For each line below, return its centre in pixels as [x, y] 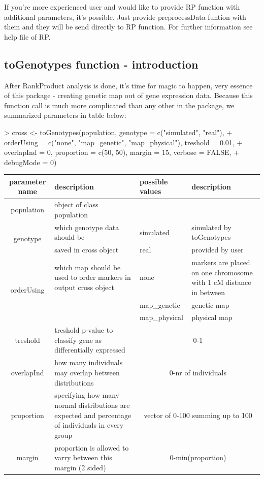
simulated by [211, 227]
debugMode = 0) [30, 162]
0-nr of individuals [198, 372]
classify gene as [78, 340]
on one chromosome [222, 272]
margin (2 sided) [80, 467]
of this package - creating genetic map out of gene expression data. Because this [128, 95]
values [150, 191]
